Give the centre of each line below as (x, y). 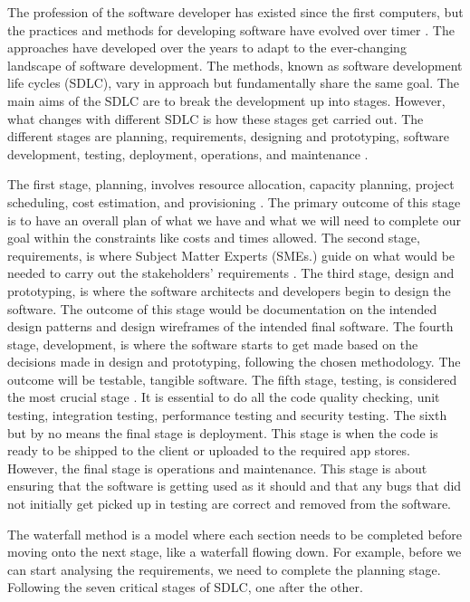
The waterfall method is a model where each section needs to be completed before (235, 534)
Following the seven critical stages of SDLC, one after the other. (185, 587)
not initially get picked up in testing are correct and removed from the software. (229, 504)
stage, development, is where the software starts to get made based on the (213, 344)
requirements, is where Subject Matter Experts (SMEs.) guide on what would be (231, 255)
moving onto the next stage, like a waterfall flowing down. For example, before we (235, 552)
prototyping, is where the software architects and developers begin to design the (229, 290)
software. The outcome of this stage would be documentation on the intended (222, 308)
